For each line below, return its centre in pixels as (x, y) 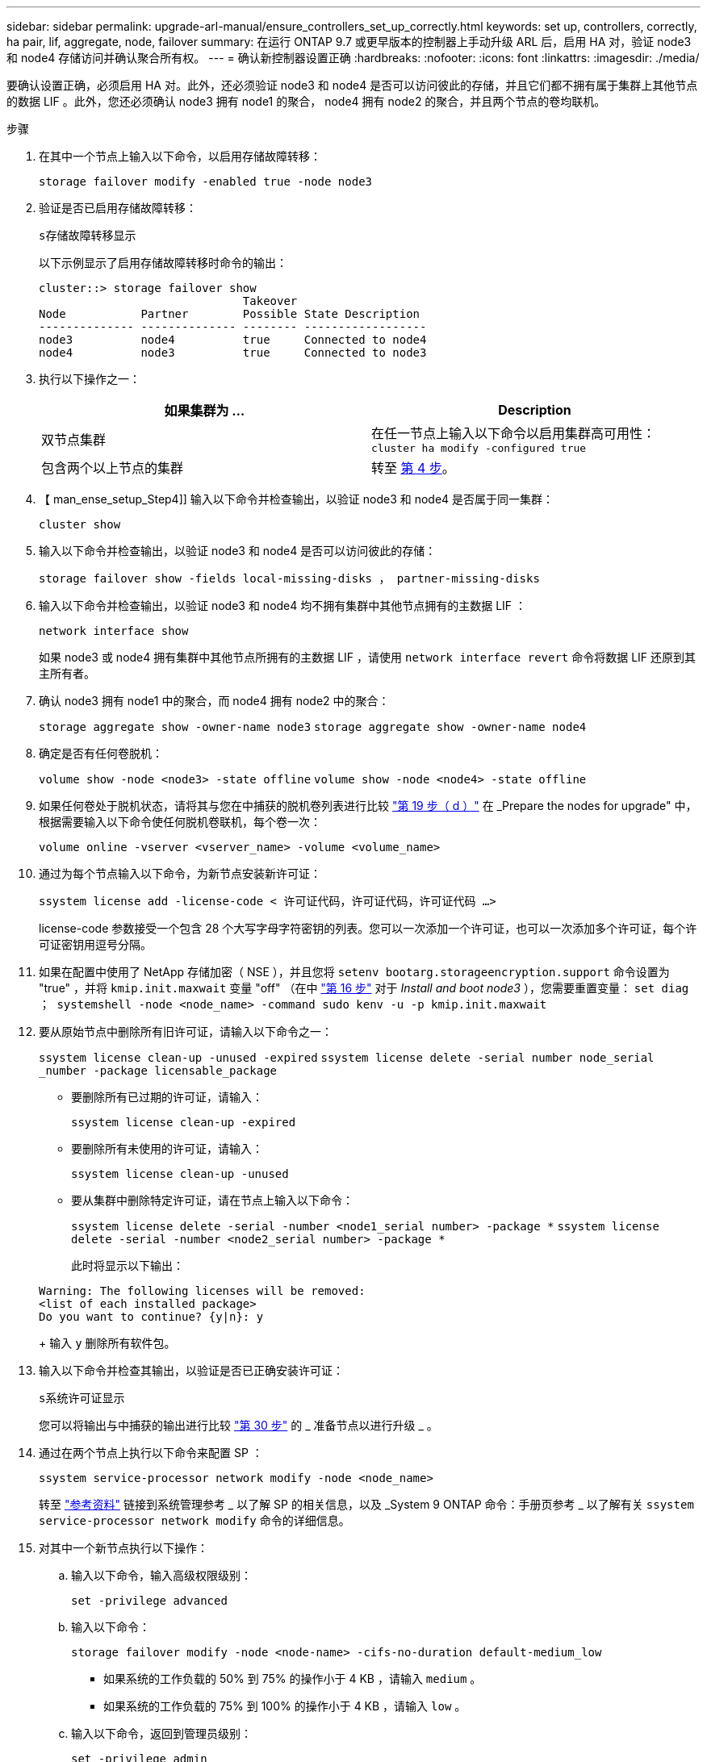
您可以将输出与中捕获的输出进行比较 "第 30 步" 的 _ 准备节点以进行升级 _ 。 (238, 1425)
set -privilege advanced (149, 1601)
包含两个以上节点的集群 (113, 468)
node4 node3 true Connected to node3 (233, 353)
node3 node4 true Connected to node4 (233, 340)
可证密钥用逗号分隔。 (95, 944)
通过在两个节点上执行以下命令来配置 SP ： (151, 1453)
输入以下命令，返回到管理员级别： (161, 1733)
